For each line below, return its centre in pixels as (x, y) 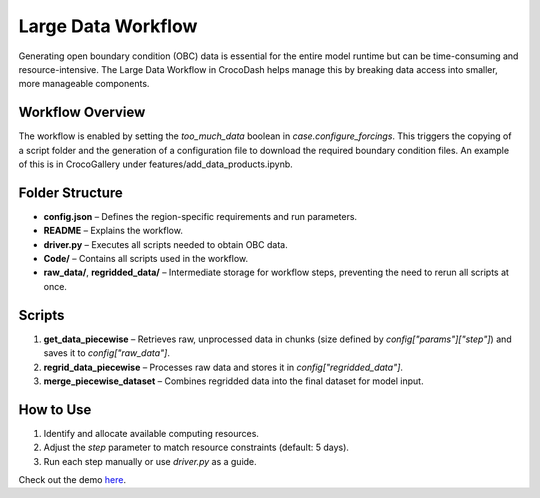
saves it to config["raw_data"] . (106, 353)
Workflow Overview (82, 112)
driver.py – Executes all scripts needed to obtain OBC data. (166, 244)
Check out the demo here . (72, 480)
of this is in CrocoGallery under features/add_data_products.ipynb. (156, 164)
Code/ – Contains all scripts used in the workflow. (146, 259)
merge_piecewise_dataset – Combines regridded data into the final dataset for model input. (233, 381)
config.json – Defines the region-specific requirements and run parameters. (200, 216)
